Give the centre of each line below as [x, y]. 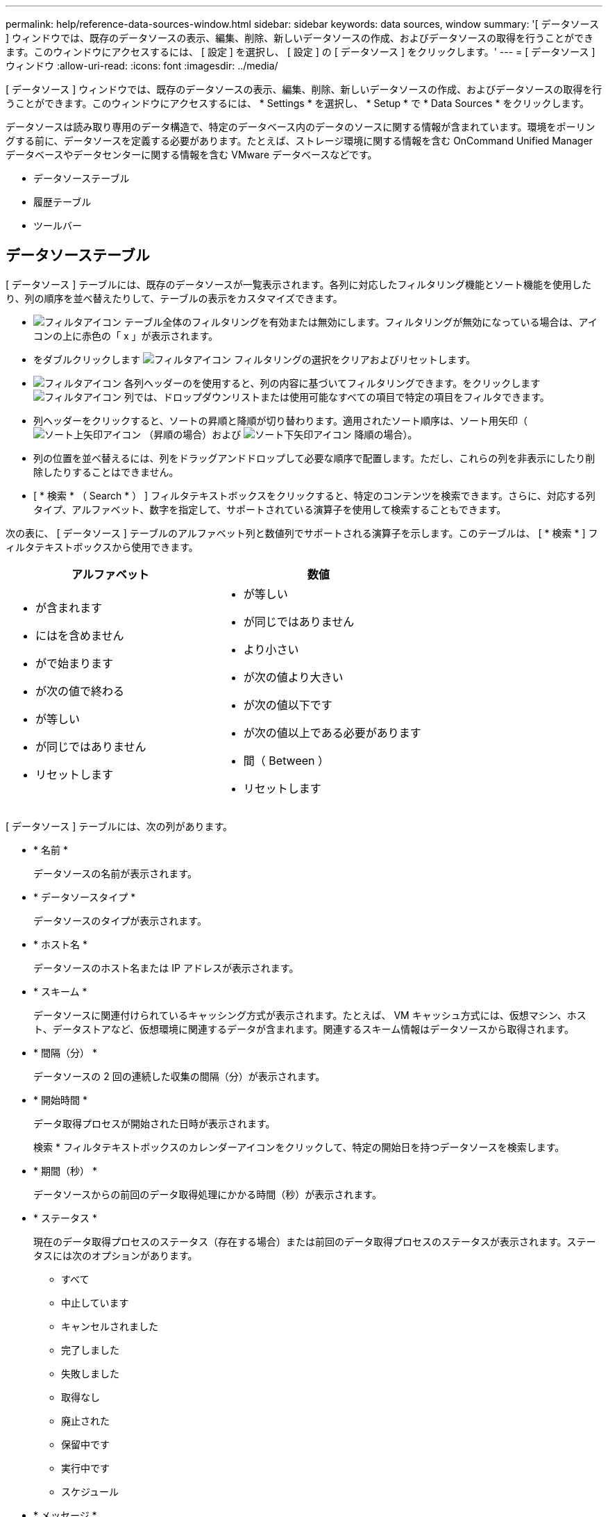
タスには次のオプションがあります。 [116, 1255]
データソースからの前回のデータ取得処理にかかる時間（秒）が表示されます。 [208, 1194]
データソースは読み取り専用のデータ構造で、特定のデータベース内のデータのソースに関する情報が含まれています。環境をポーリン [301, 127]
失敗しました [90, 1373]
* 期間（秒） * [65, 1170]
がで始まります [75, 663]
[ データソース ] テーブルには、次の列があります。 [119, 826]
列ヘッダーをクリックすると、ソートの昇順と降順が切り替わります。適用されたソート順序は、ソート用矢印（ [281, 420]
